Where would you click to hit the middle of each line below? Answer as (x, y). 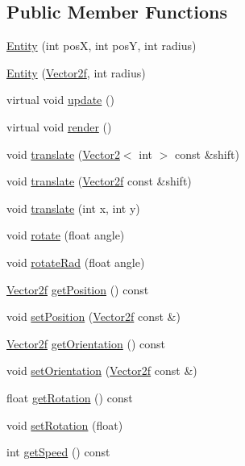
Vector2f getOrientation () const (86, 343)
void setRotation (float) (65, 424)
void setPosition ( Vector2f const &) (93, 316)
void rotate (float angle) (66, 235)
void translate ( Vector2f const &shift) (99, 181)
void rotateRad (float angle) (76, 262)
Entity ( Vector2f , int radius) (76, 72)
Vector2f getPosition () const (78, 289)
